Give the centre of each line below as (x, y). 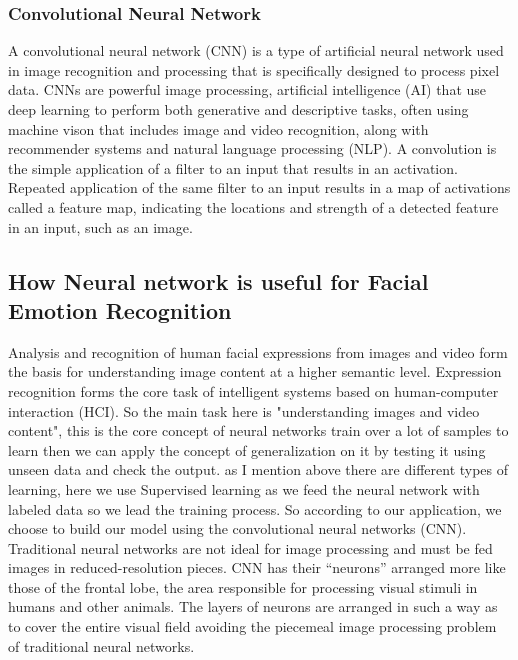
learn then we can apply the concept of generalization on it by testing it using (247, 449)
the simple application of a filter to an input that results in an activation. (233, 167)
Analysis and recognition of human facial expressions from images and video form (258, 351)
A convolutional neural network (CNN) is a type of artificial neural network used (256, 50)
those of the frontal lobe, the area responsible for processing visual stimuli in (243, 586)
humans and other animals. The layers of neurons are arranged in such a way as (253, 606)
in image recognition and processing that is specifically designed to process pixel (254, 69)
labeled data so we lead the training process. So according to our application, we (255, 508)
